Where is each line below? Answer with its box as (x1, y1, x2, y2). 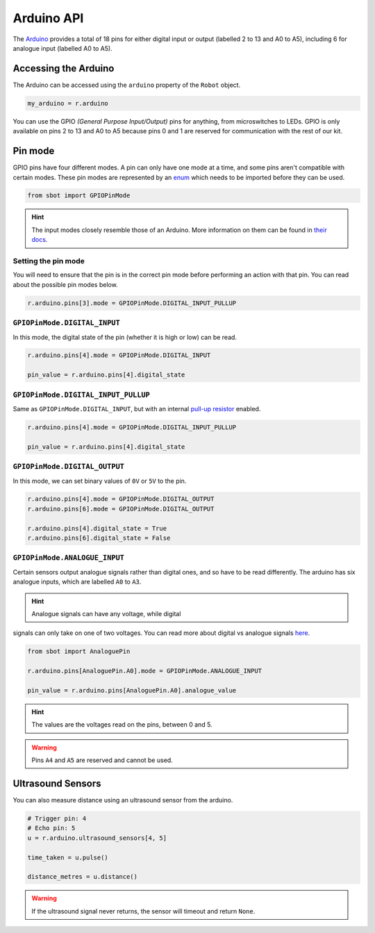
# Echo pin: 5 (27, 824, 76, 832)
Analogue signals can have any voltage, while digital (31, 609, 181, 618)
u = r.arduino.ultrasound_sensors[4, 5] (27, 834, 167, 842)
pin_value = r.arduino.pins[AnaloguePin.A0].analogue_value (27, 686, 237, 694)
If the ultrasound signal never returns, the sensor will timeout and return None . (31, 907, 256, 915)
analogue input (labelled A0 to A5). (12, 44, 112, 52)
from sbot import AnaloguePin (27, 647, 131, 656)
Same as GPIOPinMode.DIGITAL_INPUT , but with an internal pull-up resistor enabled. (12, 405, 261, 413)
